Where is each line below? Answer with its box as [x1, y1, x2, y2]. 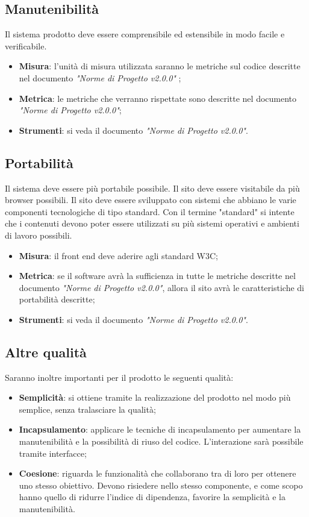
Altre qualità [5, 342, 87, 361]
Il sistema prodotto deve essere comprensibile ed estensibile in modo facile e [5, 28, 285, 40]
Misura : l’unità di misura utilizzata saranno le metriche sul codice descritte [19, 60, 301, 72]
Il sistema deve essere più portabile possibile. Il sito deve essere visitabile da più [5, 181, 300, 194]
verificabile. [5, 39, 47, 52]
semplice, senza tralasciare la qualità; [19, 403, 156, 415]
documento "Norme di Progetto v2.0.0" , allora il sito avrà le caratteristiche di [19, 281, 304, 293]
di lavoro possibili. [5, 228, 72, 241]
